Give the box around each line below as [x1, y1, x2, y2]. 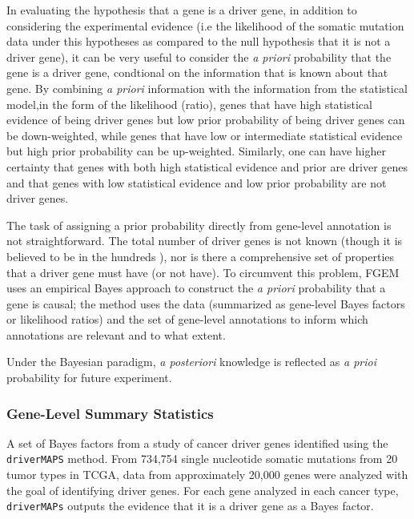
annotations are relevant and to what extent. [6, 326, 226, 343]
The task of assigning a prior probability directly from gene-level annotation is [6, 216, 392, 233]
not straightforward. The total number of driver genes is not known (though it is [6, 232, 403, 249]
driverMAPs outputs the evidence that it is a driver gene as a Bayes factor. [6, 497, 374, 514]
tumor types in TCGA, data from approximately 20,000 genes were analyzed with [6, 466, 408, 483]
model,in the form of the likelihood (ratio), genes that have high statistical [6, 95, 372, 112]
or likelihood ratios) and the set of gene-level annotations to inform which [6, 311, 368, 328]
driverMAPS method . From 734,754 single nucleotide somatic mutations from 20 [6, 450, 398, 467]
